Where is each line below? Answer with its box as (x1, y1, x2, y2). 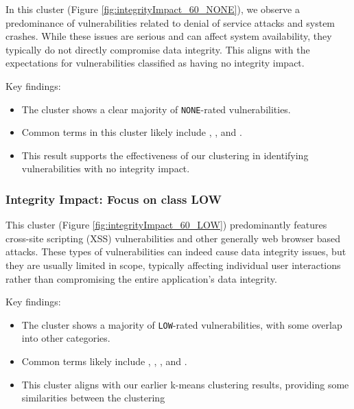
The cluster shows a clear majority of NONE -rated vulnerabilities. (21, 102, 291, 116)
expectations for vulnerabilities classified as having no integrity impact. (5, 56, 305, 70)
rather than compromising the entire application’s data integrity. (5, 271, 277, 285)
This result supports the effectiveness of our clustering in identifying (21, 148, 309, 162)
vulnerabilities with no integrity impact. (21, 161, 190, 176)
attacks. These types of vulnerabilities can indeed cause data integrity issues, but (5, 244, 346, 259)
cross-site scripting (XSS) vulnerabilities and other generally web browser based (5, 231, 341, 245)
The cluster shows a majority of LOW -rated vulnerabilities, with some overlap (21, 317, 342, 331)
